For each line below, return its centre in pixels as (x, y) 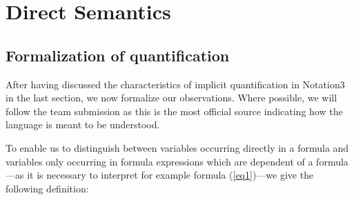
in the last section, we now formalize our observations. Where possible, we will (171, 98)
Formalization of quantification (118, 55)
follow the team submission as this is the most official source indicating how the (174, 111)
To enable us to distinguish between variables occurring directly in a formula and (177, 147)
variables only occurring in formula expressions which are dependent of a (159, 161)
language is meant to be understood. (83, 124)
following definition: (47, 188)
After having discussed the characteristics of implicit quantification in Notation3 (175, 84)
